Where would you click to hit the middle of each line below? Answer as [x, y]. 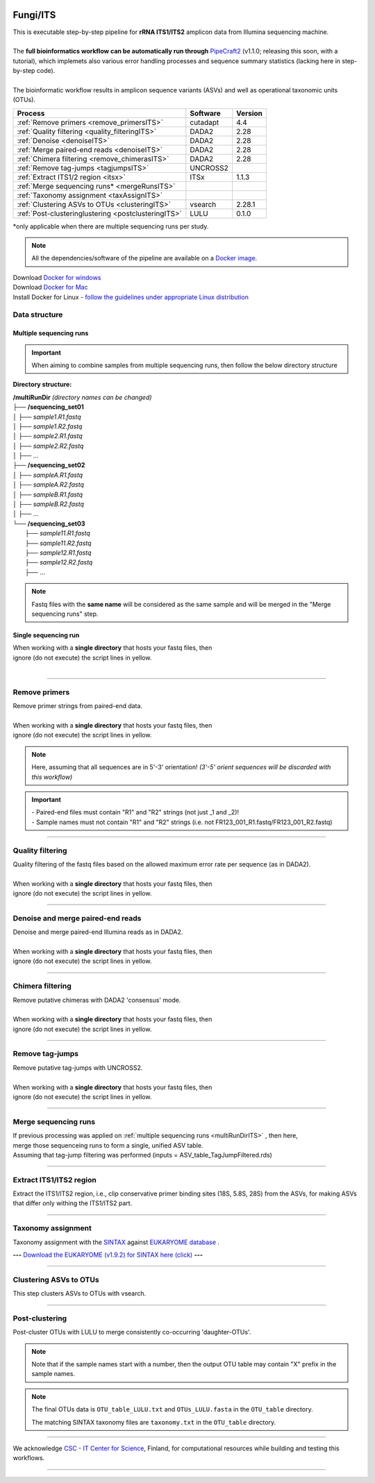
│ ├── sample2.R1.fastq [48, 436]
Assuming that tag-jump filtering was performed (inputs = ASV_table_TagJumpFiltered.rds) [142, 1155]
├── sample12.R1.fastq [58, 553]
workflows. [29, 1458]
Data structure [38, 315]
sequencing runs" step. [65, 614]
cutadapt [205, 122]
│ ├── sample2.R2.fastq [48, 446]
